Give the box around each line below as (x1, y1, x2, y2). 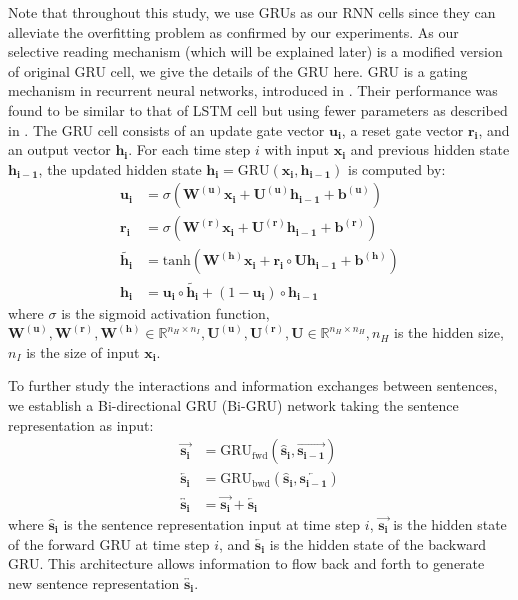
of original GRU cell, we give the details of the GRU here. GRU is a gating (8, 60, 468, 81)
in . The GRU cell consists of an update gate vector (8, 119, 325, 140)
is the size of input (26, 341, 140, 362)
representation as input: (8, 414, 154, 435)
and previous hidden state (350, 139, 510, 160)
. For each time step (128, 139, 251, 160)
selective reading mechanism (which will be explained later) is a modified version (8, 41, 503, 62)
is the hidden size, (394, 322, 504, 343)
